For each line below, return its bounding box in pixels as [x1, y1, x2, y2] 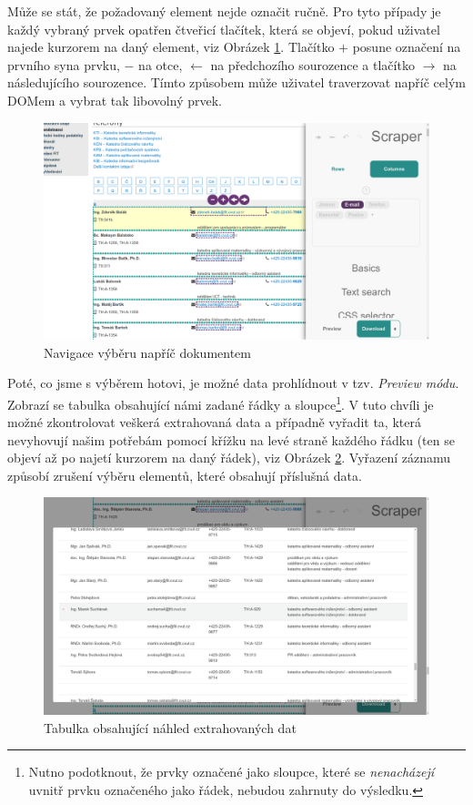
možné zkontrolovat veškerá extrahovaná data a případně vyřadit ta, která [7, 413, 421, 432]
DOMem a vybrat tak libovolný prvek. [7, 90, 222, 109]
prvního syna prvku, [7, 55, 120, 74]
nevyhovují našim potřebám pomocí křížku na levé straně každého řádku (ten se [7, 430, 455, 449]
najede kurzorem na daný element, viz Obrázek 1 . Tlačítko [7, 37, 335, 56]
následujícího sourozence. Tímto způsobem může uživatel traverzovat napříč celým [7, 73, 466, 92]
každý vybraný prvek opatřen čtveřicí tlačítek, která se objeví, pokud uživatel [7, 19, 440, 38]
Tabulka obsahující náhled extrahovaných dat [44, 718, 297, 737]
